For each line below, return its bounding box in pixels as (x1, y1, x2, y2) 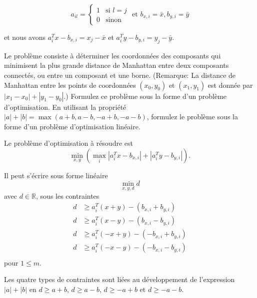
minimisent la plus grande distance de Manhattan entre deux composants (4, 60, 229, 70)
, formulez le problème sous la (146, 111, 238, 122)
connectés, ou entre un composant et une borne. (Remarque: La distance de (4, 69, 236, 80)
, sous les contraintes (36, 190, 99, 201)
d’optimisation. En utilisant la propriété (4, 101, 126, 112)
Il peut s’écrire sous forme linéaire (4, 170, 108, 180)
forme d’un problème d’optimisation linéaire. (4, 121, 140, 131)
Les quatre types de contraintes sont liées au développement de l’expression (4, 274, 235, 285)
